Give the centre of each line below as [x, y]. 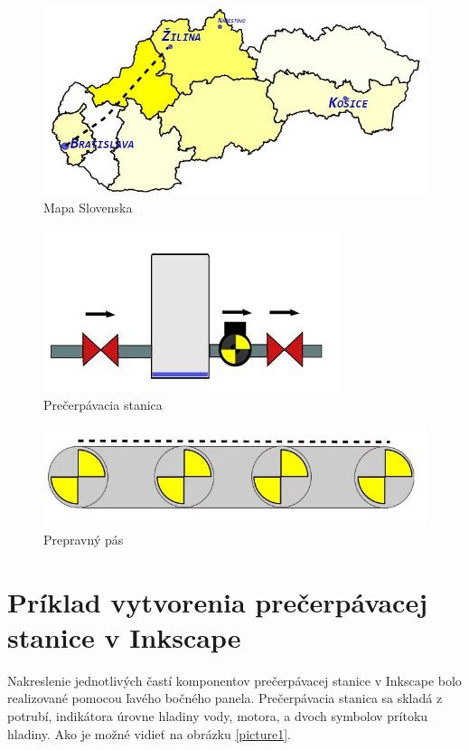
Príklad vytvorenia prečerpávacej [217, 601]
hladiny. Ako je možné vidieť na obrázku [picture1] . [149, 733]
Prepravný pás [84, 539]
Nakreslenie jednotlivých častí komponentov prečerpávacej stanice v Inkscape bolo [234, 680]
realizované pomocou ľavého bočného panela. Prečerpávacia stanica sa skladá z [225, 698]
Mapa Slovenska [88, 207]
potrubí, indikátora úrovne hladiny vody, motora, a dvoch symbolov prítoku [218, 716]
